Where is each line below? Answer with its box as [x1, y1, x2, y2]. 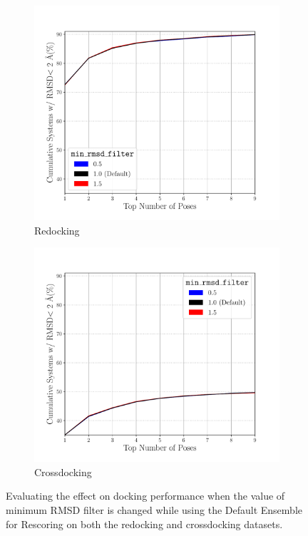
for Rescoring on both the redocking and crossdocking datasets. [6, 516, 283, 531]
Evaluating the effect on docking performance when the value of [6, 488, 285, 503]
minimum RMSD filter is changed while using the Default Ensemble [6, 502, 302, 517]
